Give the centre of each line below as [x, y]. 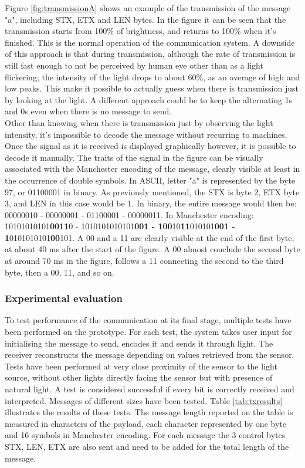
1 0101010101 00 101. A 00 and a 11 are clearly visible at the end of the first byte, [150, 237]
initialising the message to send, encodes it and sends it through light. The [139, 343]
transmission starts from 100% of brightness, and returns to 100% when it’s [140, 31]
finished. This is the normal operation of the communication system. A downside [150, 42]
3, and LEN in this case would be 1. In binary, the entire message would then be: [151, 203]
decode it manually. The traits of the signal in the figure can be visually [134, 157]
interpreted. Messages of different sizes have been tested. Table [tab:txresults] [144, 400]
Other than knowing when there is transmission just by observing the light [139, 122]
